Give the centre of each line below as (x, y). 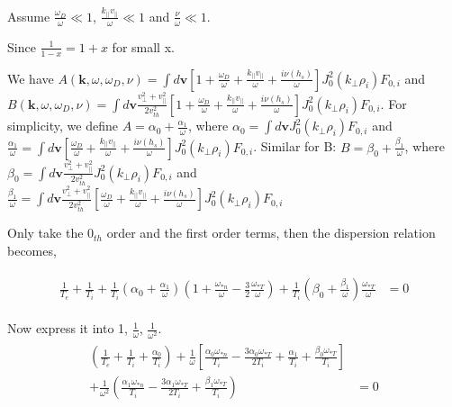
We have (31, 78)
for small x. (143, 46)
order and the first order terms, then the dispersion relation (271, 233)
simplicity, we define (63, 126)
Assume (29, 16)
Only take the (45, 233)
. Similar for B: (295, 146)
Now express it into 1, (68, 328)
